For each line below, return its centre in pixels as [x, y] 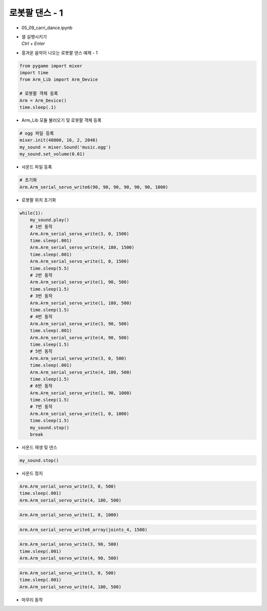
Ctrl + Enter [33, 44]
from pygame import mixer [51, 66]
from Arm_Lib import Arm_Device [59, 80]
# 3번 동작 [41, 296]
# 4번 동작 [41, 317]
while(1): [31, 213]
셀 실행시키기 [34, 37]
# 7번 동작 [41, 407]
